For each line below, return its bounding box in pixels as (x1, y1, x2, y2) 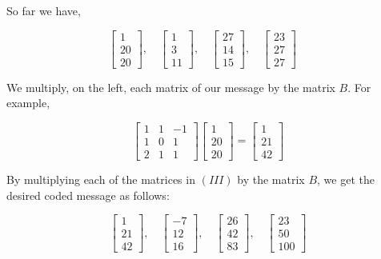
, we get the (317, 170, 375, 187)
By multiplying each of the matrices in (6, 170, 195, 187)
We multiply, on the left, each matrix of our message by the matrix (6, 78, 335, 95)
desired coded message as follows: (6, 186, 170, 203)
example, (6, 94, 50, 111)
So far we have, (6, 2, 81, 18)
